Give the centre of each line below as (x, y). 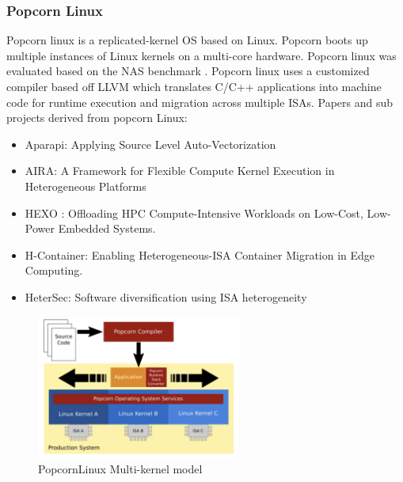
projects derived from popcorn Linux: (97, 118)
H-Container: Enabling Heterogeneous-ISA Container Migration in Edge (200, 254)
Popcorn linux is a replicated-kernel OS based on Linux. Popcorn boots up (187, 40)
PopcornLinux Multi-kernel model (120, 468)
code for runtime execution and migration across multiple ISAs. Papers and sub (200, 102)
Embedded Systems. (107, 228)
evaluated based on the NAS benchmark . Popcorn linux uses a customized (188, 71)
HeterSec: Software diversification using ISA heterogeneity (166, 296)
